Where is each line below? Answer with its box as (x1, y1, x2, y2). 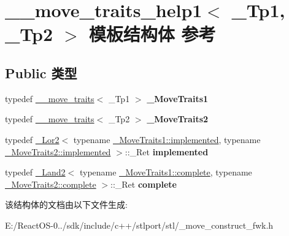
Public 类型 (5, 63, 77, 82)
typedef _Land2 (5, 166, 66, 179)
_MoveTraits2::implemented (5, 145, 111, 158)
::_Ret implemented (125, 145, 209, 158)
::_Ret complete (110, 177, 177, 190)
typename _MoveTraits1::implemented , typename (73, 133, 261, 146)
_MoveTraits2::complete (5, 177, 96, 190)
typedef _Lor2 (5, 133, 60, 146)
